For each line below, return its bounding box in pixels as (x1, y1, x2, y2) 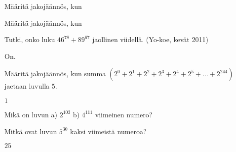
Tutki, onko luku (4, 34, 55, 45)
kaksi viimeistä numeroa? (70, 126, 147, 136)
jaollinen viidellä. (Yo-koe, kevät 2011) (92, 34, 208, 45)
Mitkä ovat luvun (4, 126, 57, 136)
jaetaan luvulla (4, 81, 50, 91)
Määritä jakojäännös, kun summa (4, 68, 106, 79)
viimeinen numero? (95, 109, 153, 119)
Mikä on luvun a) (4, 109, 57, 119)
